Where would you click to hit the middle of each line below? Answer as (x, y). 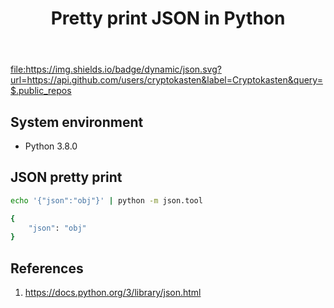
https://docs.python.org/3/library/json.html (113, 293)
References (47, 268)
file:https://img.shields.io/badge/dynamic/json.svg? (116, 69)
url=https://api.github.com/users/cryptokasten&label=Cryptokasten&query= (166, 80)
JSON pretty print (66, 177)
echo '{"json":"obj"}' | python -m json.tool (106, 200)
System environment (77, 122)
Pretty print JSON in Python (168, 18)
